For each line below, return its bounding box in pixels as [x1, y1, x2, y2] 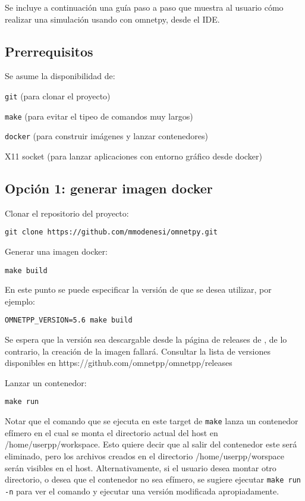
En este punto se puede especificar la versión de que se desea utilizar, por [5, 283, 272, 296]
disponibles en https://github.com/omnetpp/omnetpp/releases [5, 356, 232, 369]
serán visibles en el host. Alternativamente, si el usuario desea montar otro [5, 461, 276, 474]
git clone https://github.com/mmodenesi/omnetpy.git [5, 228, 218, 237]
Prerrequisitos [5, 42, 93, 60]
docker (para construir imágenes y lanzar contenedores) [5, 130, 209, 142]
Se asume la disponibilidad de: [5, 70, 115, 82]
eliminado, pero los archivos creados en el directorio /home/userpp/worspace [5, 449, 285, 462]
